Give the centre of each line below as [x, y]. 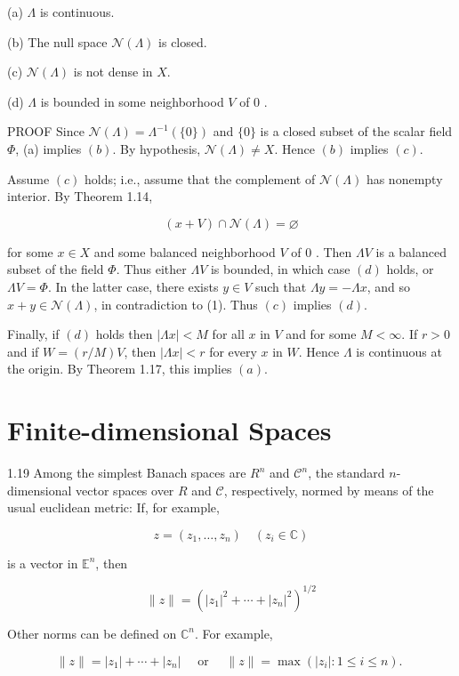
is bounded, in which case [280, 269]
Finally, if [33, 334]
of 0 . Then [322, 251]
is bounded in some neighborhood [132, 101]
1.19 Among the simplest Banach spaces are [127, 473]
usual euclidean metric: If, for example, [113, 507]
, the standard [346, 473]
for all [228, 334]
